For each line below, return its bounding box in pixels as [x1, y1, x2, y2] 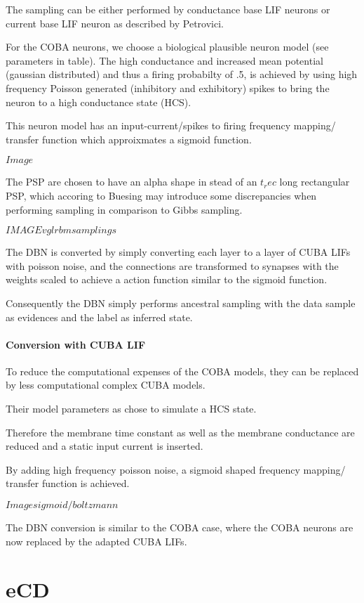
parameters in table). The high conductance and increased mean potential [6, 53, 323, 67]
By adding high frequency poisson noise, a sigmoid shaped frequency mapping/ [6, 462, 346, 476]
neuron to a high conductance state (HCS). [6, 94, 191, 109]
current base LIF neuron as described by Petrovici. [6, 15, 224, 30]
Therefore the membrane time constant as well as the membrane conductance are [6, 424, 355, 439]
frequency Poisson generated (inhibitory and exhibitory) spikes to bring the [6, 80, 330, 95]
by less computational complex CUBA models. [6, 377, 205, 392]
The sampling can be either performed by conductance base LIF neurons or [6, 2, 330, 16]
